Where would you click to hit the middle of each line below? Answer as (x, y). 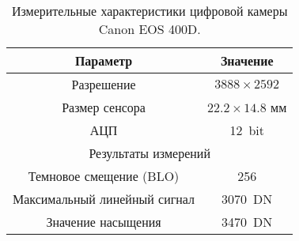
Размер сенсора (104, 107)
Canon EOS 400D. (149, 29)
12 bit (247, 130)
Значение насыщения (104, 222)
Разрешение (104, 84)
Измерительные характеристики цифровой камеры (149, 11)
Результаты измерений (149, 153)
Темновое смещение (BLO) (104, 176)
